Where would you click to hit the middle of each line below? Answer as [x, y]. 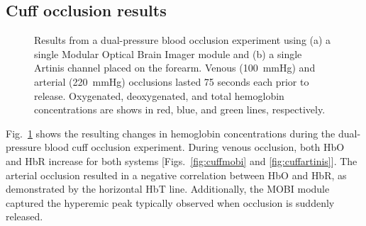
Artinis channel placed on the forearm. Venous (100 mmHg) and [175, 68]
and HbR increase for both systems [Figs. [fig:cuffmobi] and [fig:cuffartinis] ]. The [182, 160]
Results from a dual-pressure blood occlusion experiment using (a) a [183, 40]
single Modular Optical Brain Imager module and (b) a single [168, 53]
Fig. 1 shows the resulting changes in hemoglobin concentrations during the [171, 133]
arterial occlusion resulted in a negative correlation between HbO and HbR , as [176, 175]
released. [24, 216]
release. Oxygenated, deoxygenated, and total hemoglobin [159, 95]
